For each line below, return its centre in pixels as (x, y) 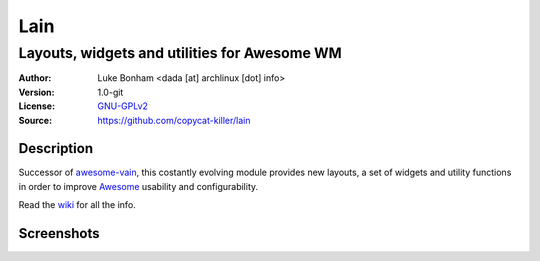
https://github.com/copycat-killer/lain (174, 120)
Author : (35, 78)
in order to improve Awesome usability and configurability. (138, 186)
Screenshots (59, 233)
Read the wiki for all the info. (77, 205)
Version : (36, 92)
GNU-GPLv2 (123, 106)
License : (36, 106)
